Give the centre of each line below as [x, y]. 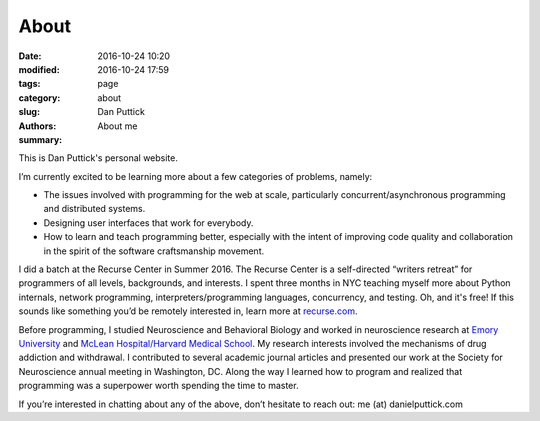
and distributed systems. [94, 209]
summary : [40, 139]
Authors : [37, 126]
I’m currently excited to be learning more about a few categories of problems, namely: [195, 176]
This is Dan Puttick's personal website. [98, 158]
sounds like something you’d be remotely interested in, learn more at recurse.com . [188, 311]
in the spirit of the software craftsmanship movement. [154, 251]
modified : [39, 69]
